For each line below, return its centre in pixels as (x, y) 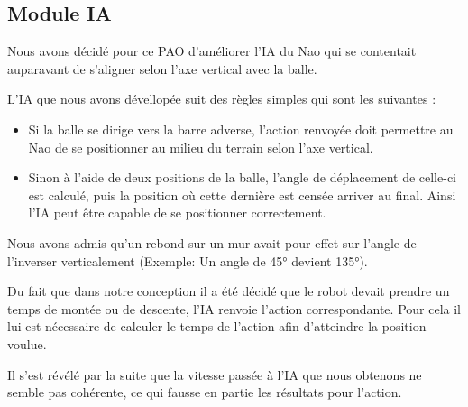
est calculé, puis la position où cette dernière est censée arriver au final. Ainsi (242, 194)
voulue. (27, 343)
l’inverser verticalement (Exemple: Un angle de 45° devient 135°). (188, 260)
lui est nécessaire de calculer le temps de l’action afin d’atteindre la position (217, 326)
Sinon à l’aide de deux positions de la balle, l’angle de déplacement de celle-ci (242, 177)
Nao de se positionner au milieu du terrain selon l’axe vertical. (201, 147)
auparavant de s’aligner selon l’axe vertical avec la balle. (162, 68)
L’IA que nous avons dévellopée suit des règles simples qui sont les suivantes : (222, 99)
